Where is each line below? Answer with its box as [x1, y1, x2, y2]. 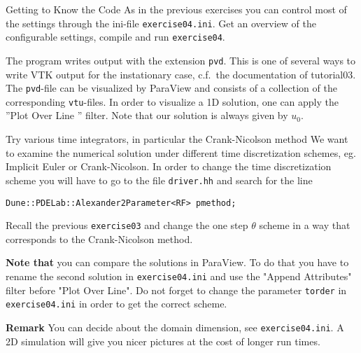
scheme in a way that [259, 218, 351, 233]
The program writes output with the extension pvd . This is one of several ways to [6, 53, 356, 67]
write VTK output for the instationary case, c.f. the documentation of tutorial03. [6, 67, 356, 81]
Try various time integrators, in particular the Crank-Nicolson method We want [6, 132, 348, 146]
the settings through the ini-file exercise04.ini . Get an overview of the [6, 15, 316, 30]
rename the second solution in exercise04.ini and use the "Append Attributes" [6, 269, 352, 283]
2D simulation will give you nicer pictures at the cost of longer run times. [6, 333, 320, 348]
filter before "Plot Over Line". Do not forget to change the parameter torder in [6, 282, 347, 297]
